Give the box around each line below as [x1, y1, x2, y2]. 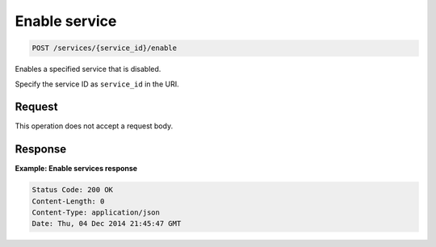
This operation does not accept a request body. [15, 121, 174, 131]
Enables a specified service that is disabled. [15, 65, 161, 74]
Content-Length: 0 [31, 196, 105, 206]
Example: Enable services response [15, 164, 137, 174]
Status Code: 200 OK [31, 186, 113, 195]
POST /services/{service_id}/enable [31, 44, 178, 52]
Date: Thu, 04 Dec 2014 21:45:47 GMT [31, 219, 182, 228]
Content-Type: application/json [31, 208, 161, 217]
